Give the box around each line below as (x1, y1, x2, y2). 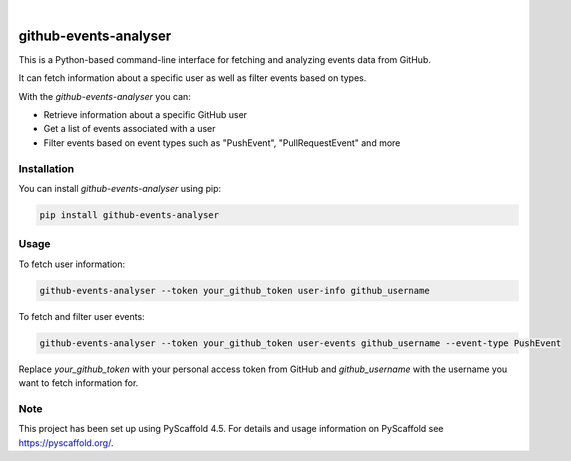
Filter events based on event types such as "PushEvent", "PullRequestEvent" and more (43, 136, 401, 149)
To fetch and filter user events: (18, 310, 145, 322)
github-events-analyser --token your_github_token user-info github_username (39, 285, 430, 296)
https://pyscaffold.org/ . (18, 436, 114, 449)
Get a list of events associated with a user (43, 123, 216, 135)
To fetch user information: (18, 258, 126, 270)
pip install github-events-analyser (39, 209, 220, 220)
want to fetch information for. (18, 377, 139, 389)
